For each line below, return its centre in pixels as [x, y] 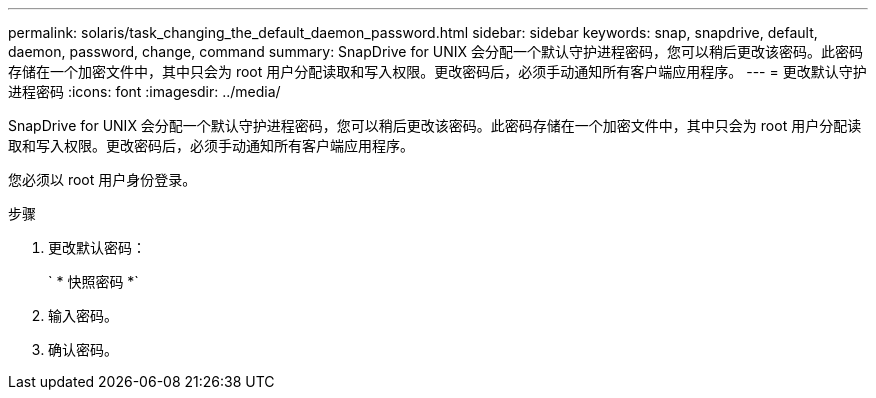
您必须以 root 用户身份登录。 [102, 179]
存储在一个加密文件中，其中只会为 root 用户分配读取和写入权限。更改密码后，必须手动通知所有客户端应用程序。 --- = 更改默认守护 [437, 71]
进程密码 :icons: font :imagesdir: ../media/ [144, 91]
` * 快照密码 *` [93, 281]
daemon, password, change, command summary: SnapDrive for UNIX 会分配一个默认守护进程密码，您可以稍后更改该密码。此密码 [435, 51]
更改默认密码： [97, 247]
